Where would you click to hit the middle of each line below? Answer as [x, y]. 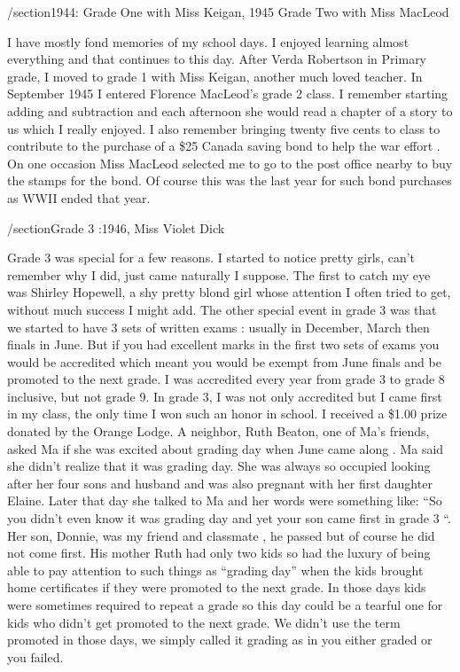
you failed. [35, 656]
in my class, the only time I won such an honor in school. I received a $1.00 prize [227, 414]
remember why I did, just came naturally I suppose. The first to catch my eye [219, 274]
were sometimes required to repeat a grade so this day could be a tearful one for [225, 605]
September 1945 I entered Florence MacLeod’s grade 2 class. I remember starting [228, 94]
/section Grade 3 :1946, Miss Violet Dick [116, 227]
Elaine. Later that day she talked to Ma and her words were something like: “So [225, 500]
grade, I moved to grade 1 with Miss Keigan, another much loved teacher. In [215, 76]
